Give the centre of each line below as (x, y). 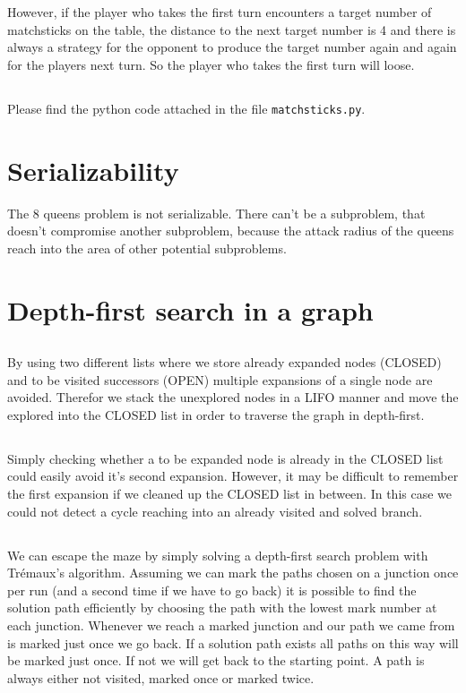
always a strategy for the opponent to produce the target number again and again (232, 47)
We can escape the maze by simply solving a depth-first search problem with (218, 555)
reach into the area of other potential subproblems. (147, 248)
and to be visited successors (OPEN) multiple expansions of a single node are (220, 379)
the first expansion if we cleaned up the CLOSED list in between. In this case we (230, 494)
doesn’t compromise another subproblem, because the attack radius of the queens (231, 231)
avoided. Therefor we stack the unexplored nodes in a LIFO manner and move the (233, 397)
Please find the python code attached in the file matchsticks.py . (186, 108)
